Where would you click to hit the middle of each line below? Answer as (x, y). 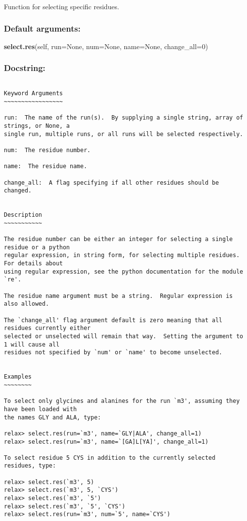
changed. (18, 191)
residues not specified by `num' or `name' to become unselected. (113, 353)
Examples (18, 377)
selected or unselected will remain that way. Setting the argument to (123, 336)
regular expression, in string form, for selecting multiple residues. (122, 255)
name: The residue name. (46, 166)
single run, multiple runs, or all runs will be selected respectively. (123, 134)
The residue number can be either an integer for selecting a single (118, 239)
